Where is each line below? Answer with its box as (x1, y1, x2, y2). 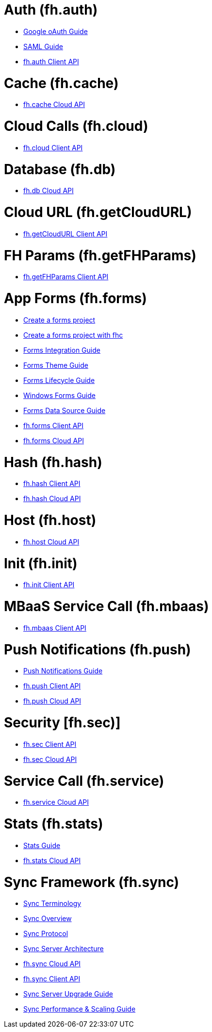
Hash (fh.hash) (4, 453, 102, 471)
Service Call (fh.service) (4, 772, 164, 789)
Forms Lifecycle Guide (23, 376, 95, 384)
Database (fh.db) (4, 161, 116, 178)
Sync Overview (23, 914, 72, 923)
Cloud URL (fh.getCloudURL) (4, 204, 192, 220)
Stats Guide (23, 841, 61, 850)
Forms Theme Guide (23, 361, 88, 369)
